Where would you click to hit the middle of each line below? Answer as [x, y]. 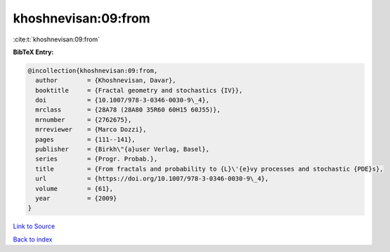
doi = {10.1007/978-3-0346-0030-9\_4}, [123, 100]
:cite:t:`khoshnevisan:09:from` [57, 39]
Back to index [33, 239]
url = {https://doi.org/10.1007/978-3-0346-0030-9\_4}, [152, 179]
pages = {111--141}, [86, 139]
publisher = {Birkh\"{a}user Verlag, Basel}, [123, 150]
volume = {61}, [74, 188]
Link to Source [34, 226]
